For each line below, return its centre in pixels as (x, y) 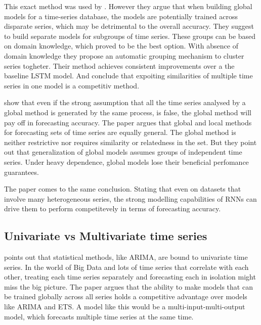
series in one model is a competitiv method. (72, 85)
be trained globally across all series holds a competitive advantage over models (126, 296)
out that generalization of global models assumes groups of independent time (123, 152)
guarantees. (21, 172)
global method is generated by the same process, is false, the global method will (128, 112)
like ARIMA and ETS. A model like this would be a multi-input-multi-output (125, 307)
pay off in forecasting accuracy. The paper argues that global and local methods (128, 122)
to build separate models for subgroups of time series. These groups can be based (130, 36)
